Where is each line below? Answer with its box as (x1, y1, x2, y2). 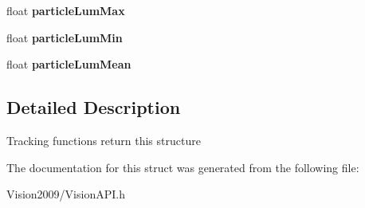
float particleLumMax (6, 2, 125, 18)
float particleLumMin (6, 29, 123, 45)
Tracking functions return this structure (6, 131, 201, 148)
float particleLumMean (6, 56, 131, 73)
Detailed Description (6, 95, 181, 120)
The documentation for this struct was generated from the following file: (6, 159, 359, 175)
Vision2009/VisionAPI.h (6, 186, 125, 202)
